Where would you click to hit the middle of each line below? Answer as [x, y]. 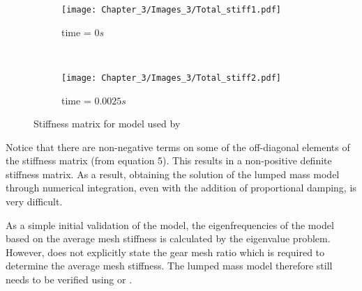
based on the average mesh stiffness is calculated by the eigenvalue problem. [168, 238]
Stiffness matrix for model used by [107, 124]
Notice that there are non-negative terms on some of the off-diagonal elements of [178, 147]
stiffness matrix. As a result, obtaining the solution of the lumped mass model [173, 174]
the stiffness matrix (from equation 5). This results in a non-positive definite [169, 160]
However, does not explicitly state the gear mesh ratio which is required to [165, 252]
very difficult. [34, 202]
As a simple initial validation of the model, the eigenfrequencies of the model [170, 225]
